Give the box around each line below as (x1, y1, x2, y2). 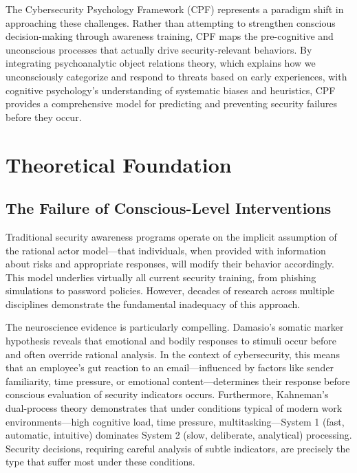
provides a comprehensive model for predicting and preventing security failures (6, 96, 338, 111)
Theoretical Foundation (6, 150, 232, 178)
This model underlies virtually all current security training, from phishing (6, 269, 316, 284)
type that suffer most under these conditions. (6, 454, 195, 469)
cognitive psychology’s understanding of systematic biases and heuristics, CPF (6, 82, 336, 97)
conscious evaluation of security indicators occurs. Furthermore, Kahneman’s (6, 387, 329, 401)
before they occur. (6, 109, 82, 124)
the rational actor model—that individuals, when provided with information (6, 243, 326, 257)
